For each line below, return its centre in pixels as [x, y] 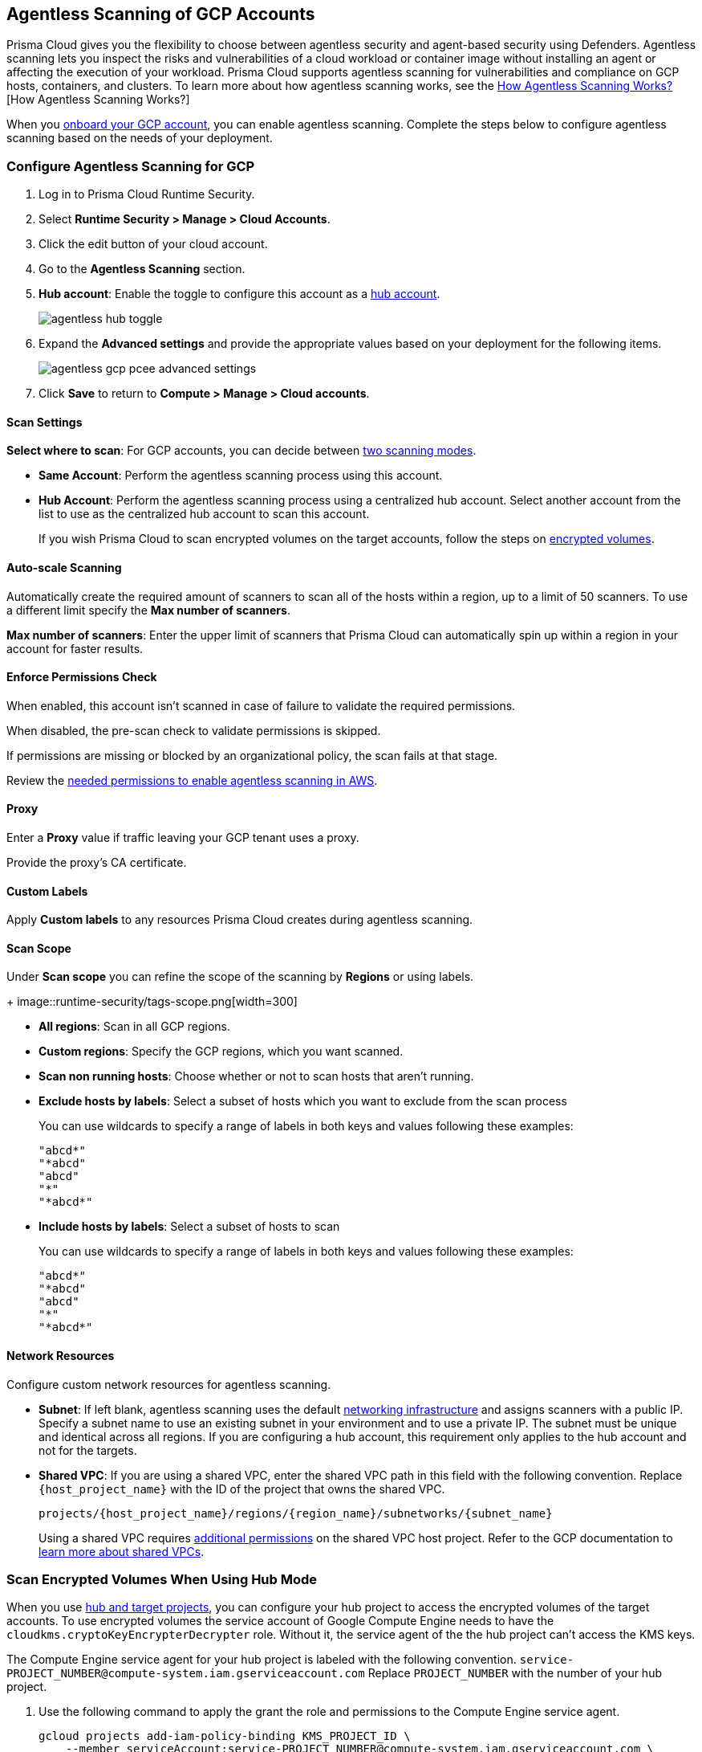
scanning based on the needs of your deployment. [140, 138]
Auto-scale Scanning [64, 568]
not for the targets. [88, 1450]
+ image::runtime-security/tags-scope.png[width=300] [152, 1002]
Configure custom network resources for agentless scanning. [169, 1384]
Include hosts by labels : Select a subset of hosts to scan [189, 1227]
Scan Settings [45, 422]
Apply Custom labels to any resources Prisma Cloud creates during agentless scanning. [240, 920]
